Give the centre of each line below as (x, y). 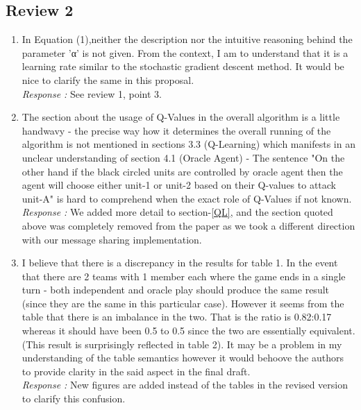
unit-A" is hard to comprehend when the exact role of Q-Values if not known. (187, 198)
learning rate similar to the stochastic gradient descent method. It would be (183, 66)
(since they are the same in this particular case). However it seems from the (183, 303)
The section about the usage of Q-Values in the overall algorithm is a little (181, 117)
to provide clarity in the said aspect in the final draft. (136, 371)
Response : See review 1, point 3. (92, 93)
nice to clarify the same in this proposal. (108, 79)
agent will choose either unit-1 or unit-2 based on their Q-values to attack (179, 185)
